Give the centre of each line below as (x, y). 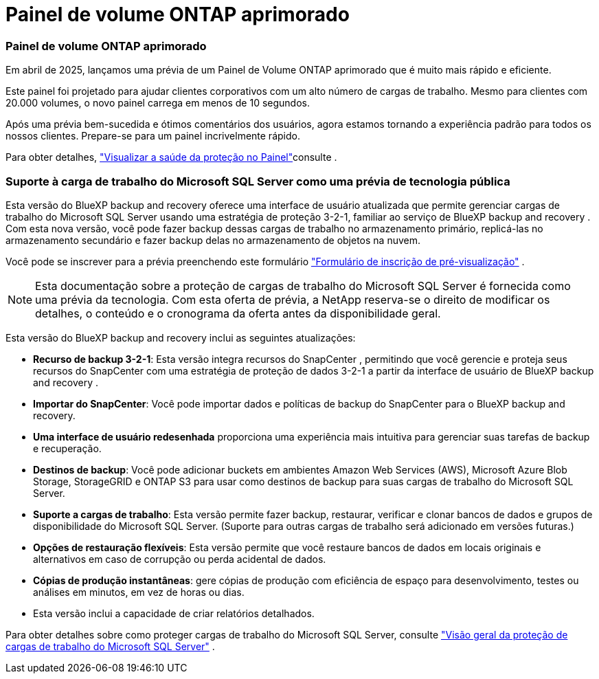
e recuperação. (67, 448)
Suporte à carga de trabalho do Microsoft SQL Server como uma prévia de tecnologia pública (258, 181)
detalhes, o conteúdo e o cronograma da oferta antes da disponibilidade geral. (238, 313)
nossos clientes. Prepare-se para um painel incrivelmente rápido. (153, 136)
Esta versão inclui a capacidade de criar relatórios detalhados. (174, 613)
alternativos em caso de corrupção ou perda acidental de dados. (180, 559)
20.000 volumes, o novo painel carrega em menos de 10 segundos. (158, 103)
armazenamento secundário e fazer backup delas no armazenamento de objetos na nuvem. (213, 240)
